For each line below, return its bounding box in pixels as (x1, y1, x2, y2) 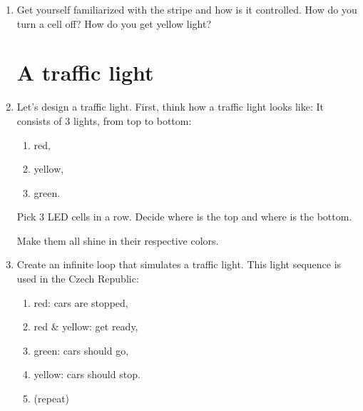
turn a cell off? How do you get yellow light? (16, 16, 212, 31)
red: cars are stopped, (34, 295, 128, 310)
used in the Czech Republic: (16, 271, 139, 286)
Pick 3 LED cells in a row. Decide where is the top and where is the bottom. (16, 209, 352, 224)
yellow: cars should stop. (34, 367, 140, 382)
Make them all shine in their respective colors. (16, 233, 219, 248)
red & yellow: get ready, (34, 319, 138, 334)
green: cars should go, (34, 342, 129, 357)
